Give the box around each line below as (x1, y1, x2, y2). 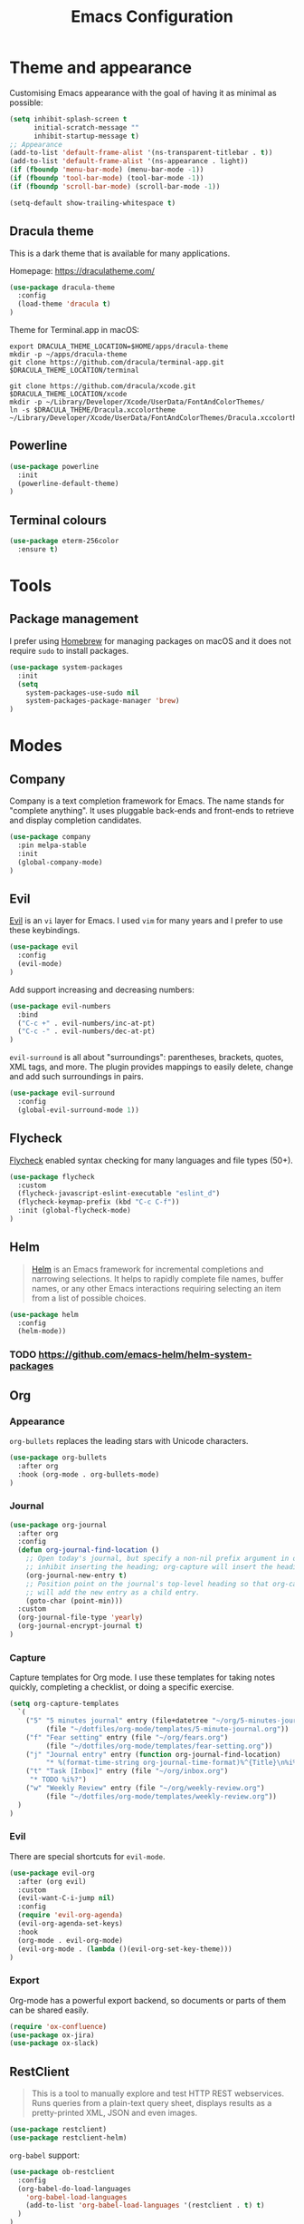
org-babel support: (9, 2150, 80, 2161)
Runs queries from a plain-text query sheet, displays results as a (31, 2098, 272, 2109)
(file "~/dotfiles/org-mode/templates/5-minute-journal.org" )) (45, 1724, 290, 1733)
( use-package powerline (9, 462, 100, 471)
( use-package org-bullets (9, 1453, 107, 1462)
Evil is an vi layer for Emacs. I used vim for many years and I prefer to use (9, 915, 283, 926)
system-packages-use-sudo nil (25, 688, 140, 697)
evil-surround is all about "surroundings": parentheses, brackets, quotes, (9, 1052, 284, 1063)
